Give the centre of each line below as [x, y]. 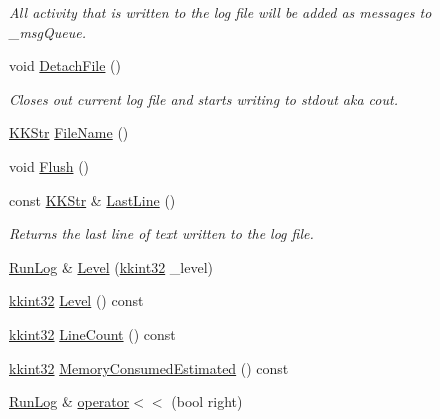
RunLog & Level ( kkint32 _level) [111, 266]
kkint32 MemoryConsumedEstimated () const [149, 367]
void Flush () [49, 165]
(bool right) [207, 401]
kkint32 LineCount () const [92, 333]
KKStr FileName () [69, 132]
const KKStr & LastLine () [92, 199]
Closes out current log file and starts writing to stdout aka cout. [203, 98]
